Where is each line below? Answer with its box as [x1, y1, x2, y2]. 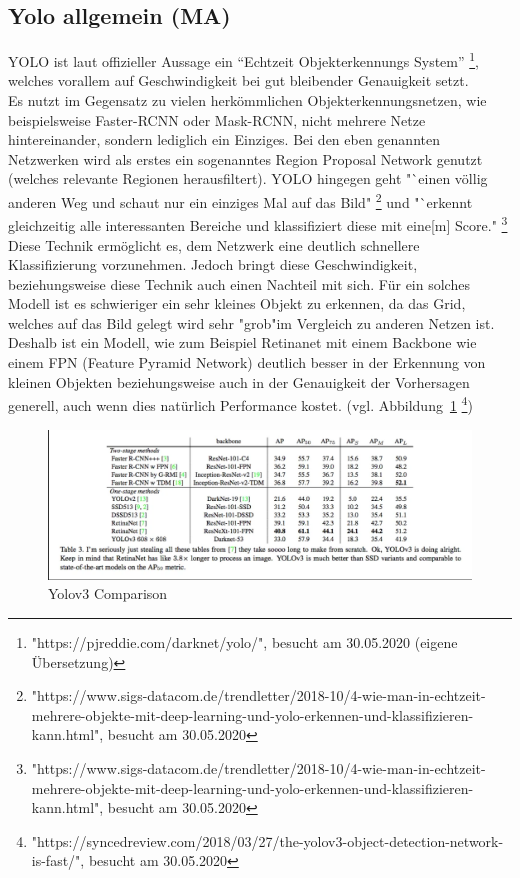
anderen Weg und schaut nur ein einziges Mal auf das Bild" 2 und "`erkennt [8, 189, 473, 212]
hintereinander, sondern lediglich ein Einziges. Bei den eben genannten [8, 129, 440, 150]
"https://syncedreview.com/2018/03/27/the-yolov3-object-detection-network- [31, 830, 504, 851]
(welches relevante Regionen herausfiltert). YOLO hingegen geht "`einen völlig [8, 168, 488, 189]
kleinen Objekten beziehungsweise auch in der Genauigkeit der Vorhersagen [8, 371, 470, 392]
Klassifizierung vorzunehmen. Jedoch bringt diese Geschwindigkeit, [8, 254, 418, 275]
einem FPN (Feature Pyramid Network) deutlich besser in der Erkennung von [8, 352, 486, 373]
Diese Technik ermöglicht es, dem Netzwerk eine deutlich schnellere [8, 234, 420, 255]
